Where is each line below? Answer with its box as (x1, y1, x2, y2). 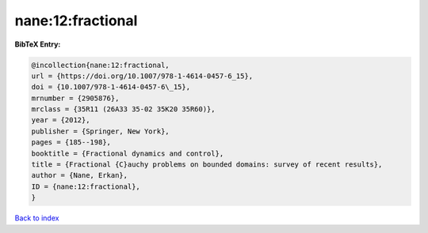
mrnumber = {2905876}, (31, 93, 120, 103)
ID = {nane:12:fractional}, (31, 182, 140, 191)
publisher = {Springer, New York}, (31, 126, 170, 136)
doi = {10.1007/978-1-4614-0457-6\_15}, (31, 83, 190, 92)
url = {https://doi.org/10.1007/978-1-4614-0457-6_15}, (31, 71, 254, 81)
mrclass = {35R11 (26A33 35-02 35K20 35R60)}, (31, 105, 216, 114)
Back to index (14, 213, 59, 223)
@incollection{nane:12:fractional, (31, 60, 170, 70)
